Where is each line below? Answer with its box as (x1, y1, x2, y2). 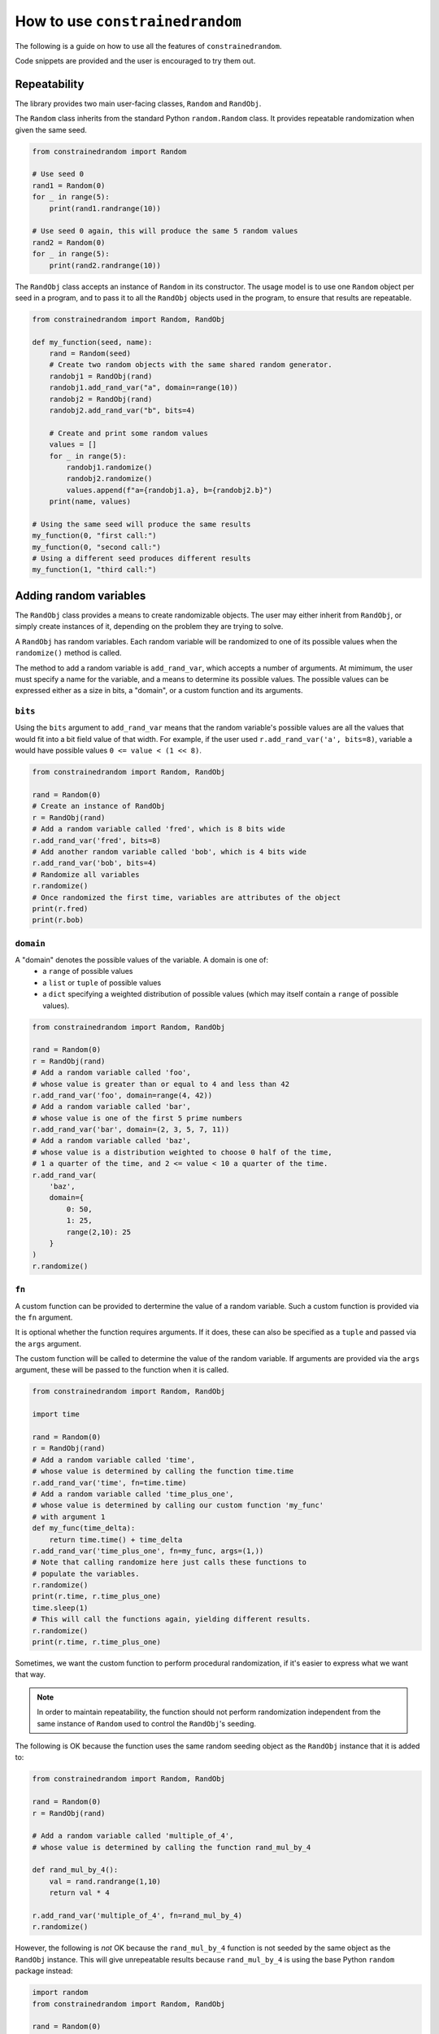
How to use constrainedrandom (15, 12, 241, 30)
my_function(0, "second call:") (32, 542, 162, 552)
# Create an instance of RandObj (32, 801, 166, 811)
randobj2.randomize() (66, 474, 153, 483)
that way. (15, 1670, 46, 1679)
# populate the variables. (32, 1569, 140, 1578)
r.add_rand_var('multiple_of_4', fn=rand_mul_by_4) (32, 1911, 243, 1920)
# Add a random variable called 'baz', (32, 1136, 191, 1146)
